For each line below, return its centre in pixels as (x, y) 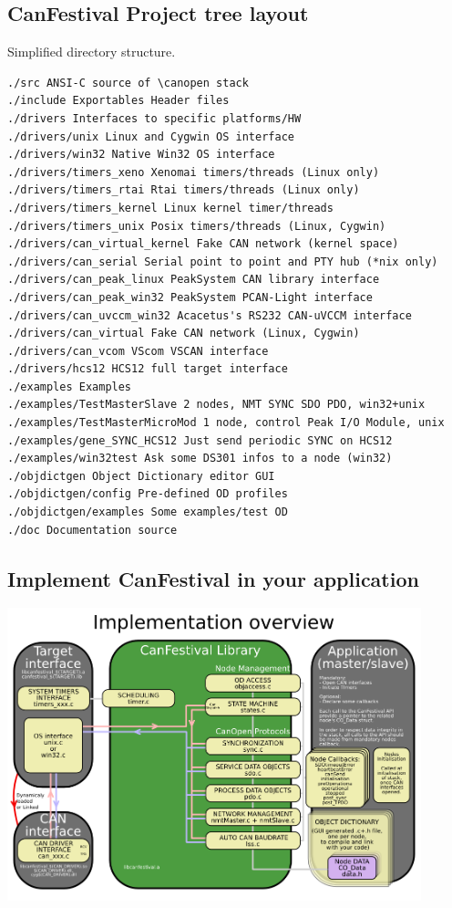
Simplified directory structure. (92, 52)
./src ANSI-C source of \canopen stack (128, 83)
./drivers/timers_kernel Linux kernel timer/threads (170, 208)
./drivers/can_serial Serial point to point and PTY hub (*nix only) (223, 261)
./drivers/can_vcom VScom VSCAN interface (138, 351)
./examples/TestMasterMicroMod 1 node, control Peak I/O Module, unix (226, 423)
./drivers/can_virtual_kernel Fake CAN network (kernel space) (203, 244)
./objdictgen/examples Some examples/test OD (148, 512)
